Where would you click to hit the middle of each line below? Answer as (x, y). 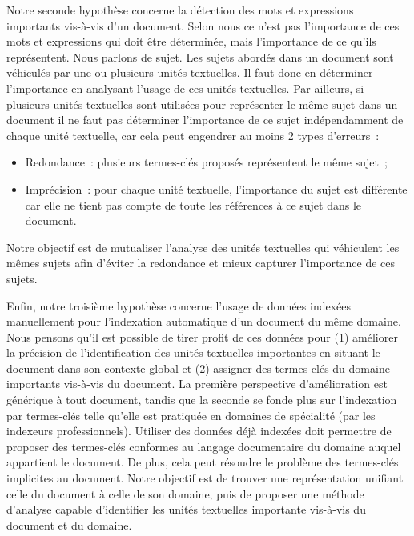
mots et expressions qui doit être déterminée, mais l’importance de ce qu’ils (191, 41)
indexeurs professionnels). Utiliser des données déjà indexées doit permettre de (199, 431)
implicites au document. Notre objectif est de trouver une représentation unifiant (205, 478)
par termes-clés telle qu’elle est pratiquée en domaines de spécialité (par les (191, 415)
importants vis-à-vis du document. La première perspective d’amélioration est (197, 384)
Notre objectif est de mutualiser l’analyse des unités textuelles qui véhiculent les (203, 247)
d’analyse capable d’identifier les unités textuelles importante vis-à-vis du (186, 509)
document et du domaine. (69, 524)
